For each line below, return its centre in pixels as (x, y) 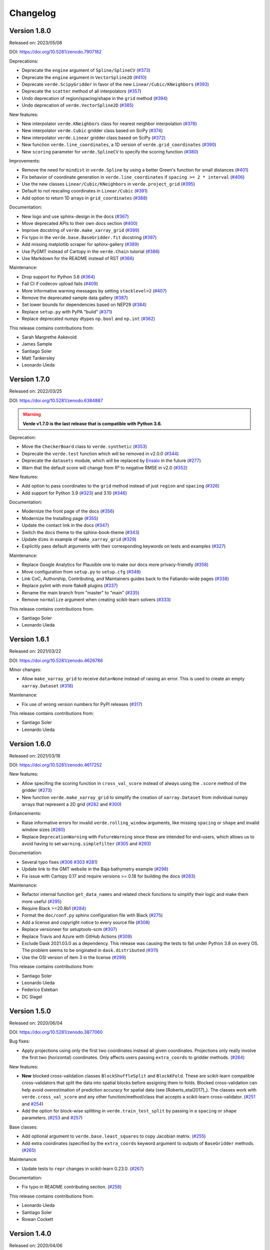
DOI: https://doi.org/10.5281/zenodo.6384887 (56, 400)
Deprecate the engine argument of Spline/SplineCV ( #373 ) (86, 70)
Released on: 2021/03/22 (35, 651)
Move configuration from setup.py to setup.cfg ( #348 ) (81, 571)
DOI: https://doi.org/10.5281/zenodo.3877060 (56, 1032)
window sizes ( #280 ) (43, 829)
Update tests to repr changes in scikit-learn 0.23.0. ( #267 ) (83, 1168)
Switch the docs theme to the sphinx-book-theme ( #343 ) (81, 532)
